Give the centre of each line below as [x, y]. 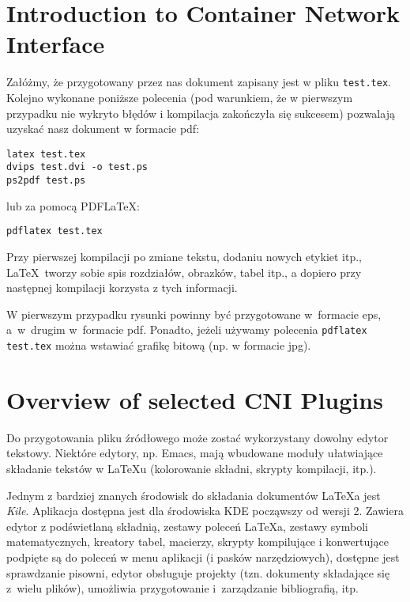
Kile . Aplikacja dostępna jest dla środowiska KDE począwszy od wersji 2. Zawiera [205, 511]
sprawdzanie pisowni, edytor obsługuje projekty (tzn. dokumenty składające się [198, 572]
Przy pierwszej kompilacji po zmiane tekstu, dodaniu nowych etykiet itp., [184, 256]
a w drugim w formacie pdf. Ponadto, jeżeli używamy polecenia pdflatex [187, 329]
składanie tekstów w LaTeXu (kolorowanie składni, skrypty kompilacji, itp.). [192, 468]
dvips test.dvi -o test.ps [77, 167]
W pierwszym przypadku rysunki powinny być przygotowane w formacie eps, [194, 314]
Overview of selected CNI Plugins [195, 399]
